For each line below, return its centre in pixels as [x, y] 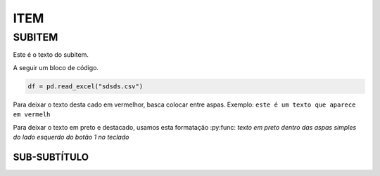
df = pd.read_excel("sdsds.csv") [85, 86]
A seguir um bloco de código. [56, 67]
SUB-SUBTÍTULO [51, 157]
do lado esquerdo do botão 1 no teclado [71, 137]
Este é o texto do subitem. [51, 55]
